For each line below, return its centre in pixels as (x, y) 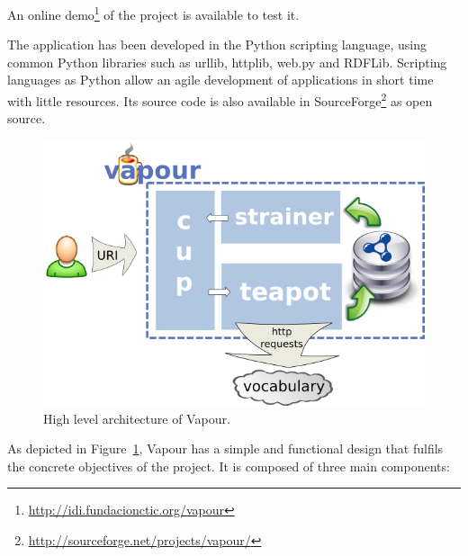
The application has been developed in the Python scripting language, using (217, 45)
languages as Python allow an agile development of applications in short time (220, 80)
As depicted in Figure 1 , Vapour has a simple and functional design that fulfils (225, 448)
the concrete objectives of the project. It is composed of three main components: (229, 466)
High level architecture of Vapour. (137, 418)
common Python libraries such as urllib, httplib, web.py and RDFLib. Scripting (227, 62)
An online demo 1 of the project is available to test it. (153, 13)
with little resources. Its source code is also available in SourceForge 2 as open (220, 99)
